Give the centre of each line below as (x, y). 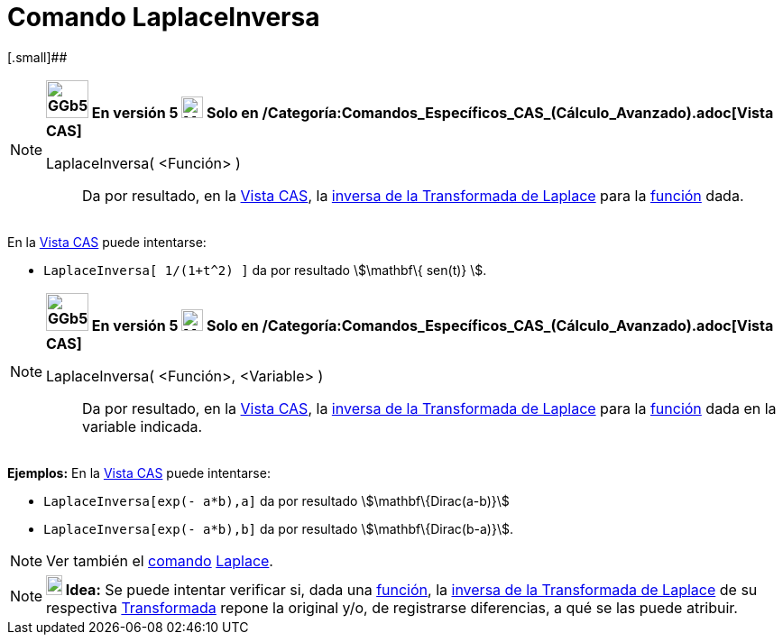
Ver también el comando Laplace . (160, 560)
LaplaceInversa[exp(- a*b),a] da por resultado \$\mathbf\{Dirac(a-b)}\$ (276, 500)
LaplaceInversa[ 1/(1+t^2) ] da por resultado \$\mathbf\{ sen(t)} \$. (265, 270)
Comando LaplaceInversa (164, 17)
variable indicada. (143, 426)
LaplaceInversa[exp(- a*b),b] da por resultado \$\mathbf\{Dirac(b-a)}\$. (278, 528)
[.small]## (37, 57)
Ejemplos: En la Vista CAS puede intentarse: (139, 472)
